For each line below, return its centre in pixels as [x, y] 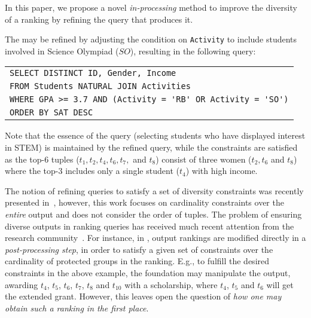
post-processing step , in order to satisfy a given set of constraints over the [139, 249]
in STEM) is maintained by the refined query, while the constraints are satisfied [151, 147]
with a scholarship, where [171, 284]
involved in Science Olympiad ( [62, 51]
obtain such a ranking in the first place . [77, 308]
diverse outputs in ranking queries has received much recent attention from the [150, 226]
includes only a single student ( [122, 171]
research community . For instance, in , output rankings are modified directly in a [155, 238]
